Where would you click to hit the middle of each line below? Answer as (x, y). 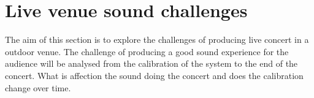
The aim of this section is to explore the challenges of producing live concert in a (157, 40)
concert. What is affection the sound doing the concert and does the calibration (154, 75)
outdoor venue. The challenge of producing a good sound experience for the (147, 51)
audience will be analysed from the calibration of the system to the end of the (151, 63)
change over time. (38, 87)
